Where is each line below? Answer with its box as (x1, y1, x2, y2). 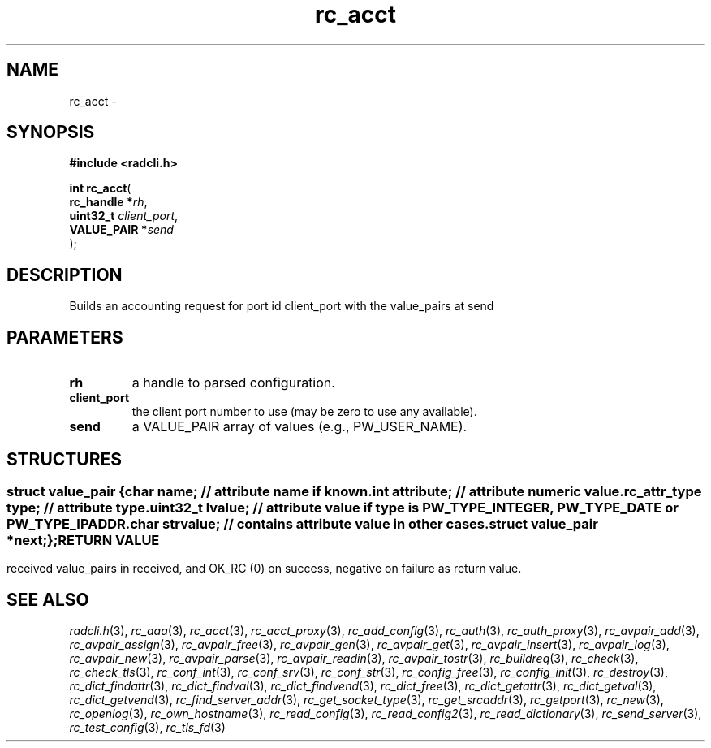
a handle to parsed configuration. (131, 374, 335, 391)
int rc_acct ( (69, 181, 131, 196)
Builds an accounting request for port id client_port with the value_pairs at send (69, 299, 494, 313)
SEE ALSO (6, 589, 89, 610)
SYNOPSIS (6, 122, 95, 143)
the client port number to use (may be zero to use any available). (131, 404, 477, 419)
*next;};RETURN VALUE (6, 531, 160, 548)
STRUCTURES (6, 448, 122, 469)
